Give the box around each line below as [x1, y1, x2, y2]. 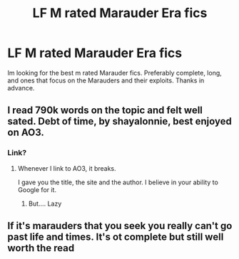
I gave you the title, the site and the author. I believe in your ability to [17, 178, 219, 186]
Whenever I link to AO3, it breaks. [17, 164, 116, 172]
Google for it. [17, 185, 57, 194]
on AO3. [7, 127, 45, 139]
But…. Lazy [28, 199, 62, 208]
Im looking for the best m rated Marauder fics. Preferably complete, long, [7, 68, 223, 77]
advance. [7, 83, 35, 92]
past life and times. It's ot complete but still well [7, 231, 224, 243]
